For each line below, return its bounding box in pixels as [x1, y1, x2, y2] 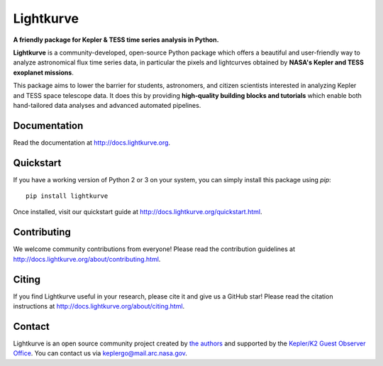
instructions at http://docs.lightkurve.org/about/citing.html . [13, 302, 185, 311]
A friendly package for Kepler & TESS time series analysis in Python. [13, 35, 219, 44]
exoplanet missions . [13, 68, 74, 77]
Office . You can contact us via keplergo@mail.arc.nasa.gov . [13, 349, 188, 357]
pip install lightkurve [26, 192, 109, 200]
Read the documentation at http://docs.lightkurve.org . [13, 138, 170, 147]
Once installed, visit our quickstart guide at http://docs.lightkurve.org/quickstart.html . [13, 208, 262, 216]
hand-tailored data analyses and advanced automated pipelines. [13, 101, 201, 109]
